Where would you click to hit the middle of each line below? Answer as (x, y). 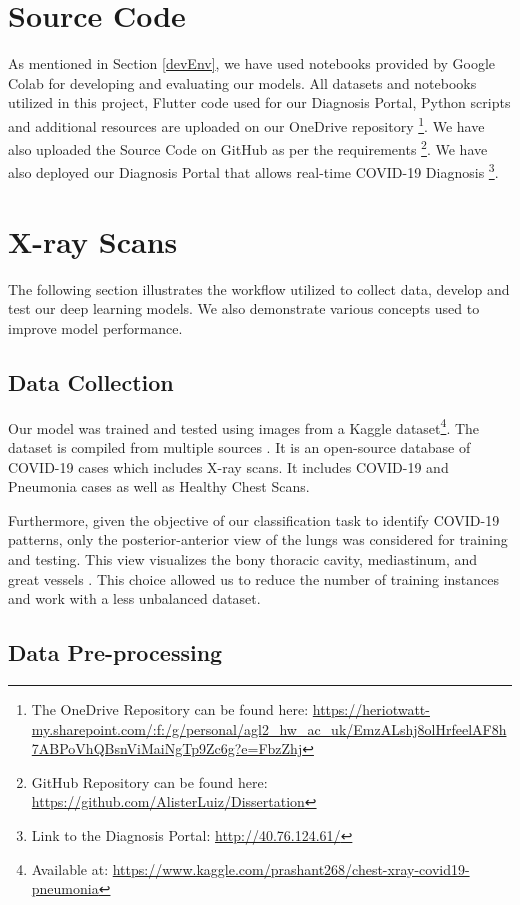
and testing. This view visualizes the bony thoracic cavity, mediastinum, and (243, 558)
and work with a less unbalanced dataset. (134, 598)
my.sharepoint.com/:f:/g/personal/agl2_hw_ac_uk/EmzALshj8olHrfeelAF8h (269, 728)
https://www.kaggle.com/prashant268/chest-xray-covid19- (291, 868)
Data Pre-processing (115, 652)
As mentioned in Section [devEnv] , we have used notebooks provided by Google (252, 63)
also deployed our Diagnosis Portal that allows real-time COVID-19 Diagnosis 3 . (253, 171)
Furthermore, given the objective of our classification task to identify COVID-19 (254, 519)
